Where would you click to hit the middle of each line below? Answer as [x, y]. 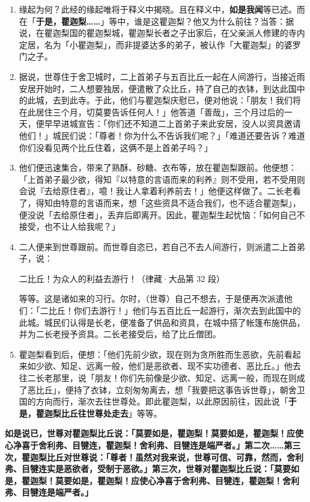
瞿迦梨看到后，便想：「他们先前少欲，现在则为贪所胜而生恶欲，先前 [151, 354]
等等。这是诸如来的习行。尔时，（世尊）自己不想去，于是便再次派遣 [151, 298]
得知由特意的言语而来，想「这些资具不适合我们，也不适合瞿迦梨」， [168, 202]
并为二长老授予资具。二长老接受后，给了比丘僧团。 [120, 334]
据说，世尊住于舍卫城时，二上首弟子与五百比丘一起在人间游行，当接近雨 [162, 76]
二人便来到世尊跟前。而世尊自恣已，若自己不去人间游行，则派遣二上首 [158, 246]
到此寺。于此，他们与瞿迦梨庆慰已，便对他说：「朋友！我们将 [181, 100]
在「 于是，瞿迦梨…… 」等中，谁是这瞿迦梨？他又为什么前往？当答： [152, 21]
